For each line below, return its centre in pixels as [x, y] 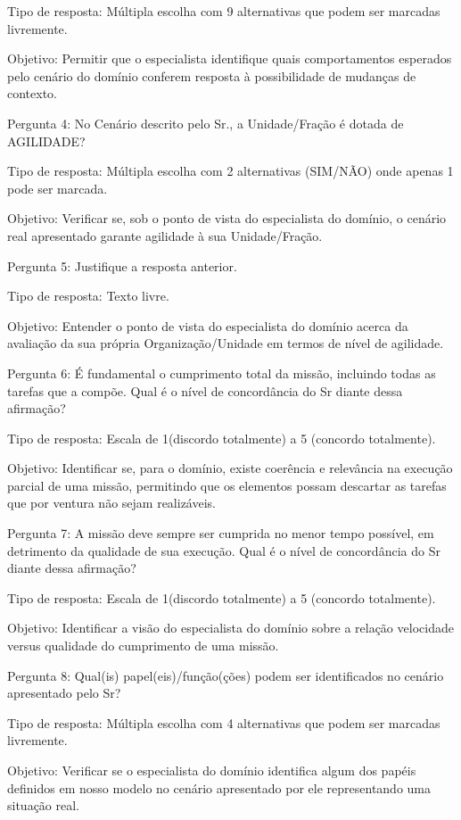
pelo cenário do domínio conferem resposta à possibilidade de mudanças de [212, 75]
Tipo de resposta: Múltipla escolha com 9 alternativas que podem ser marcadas [224, 11]
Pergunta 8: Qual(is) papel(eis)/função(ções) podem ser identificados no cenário [226, 675]
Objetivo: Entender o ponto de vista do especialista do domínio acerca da [208, 325]
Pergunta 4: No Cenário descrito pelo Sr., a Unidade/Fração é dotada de [206, 123]
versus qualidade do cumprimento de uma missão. [143, 646]
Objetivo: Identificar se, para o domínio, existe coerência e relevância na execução [230, 468]
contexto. [32, 93]
